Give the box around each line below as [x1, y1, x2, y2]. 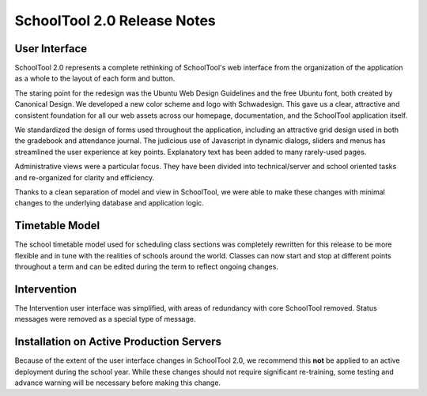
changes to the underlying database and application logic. [14, 198, 205, 208]
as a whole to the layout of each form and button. [14, 74, 176, 83]
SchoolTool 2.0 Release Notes [14, 12, 217, 29]
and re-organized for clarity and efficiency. [14, 172, 154, 182]
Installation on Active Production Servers [14, 335, 221, 349]
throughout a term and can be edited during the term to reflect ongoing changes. [14, 262, 278, 272]
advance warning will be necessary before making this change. [14, 378, 221, 387]
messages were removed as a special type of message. [14, 315, 196, 324]
